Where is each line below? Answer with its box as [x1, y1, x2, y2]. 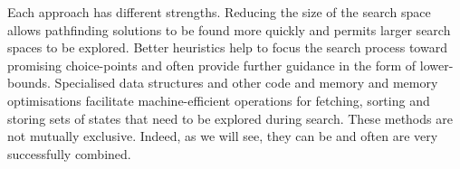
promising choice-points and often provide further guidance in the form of [7, 55, 417, 74]
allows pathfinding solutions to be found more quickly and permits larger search [7, 20, 451, 39]
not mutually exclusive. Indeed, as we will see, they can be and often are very [7, 127, 438, 146]
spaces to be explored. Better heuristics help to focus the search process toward [7, 38, 447, 57]
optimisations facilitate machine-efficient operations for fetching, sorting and [7, 90, 430, 109]
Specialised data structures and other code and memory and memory [54, 73, 438, 92]
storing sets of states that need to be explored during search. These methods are [7, 108, 453, 127]
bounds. [7, 73, 51, 92]
